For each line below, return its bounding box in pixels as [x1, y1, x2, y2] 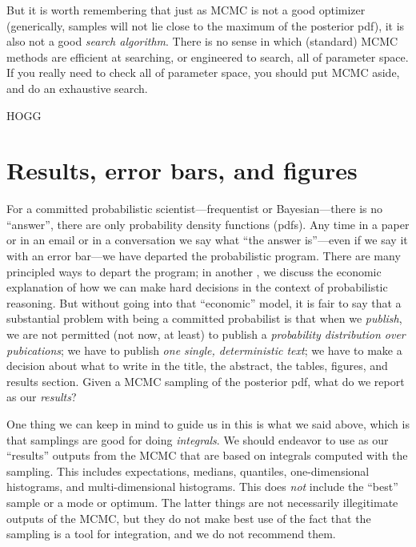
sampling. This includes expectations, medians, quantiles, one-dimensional [6, 462, 370, 479]
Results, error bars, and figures [6, 154, 358, 187]
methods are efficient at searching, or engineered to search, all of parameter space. [6, 48, 409, 65]
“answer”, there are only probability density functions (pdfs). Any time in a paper [6, 215, 410, 232]
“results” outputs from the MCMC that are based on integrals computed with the [6, 447, 408, 464]
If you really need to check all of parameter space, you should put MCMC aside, [6, 64, 400, 81]
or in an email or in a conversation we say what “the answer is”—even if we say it [6, 231, 408, 248]
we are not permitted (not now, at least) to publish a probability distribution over [6, 326, 406, 343]
